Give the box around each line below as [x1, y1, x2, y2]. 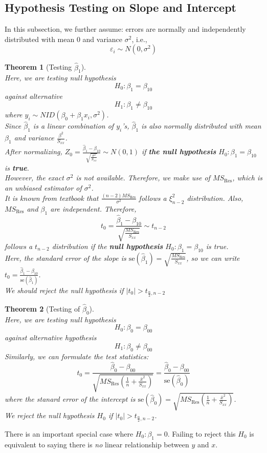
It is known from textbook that [5, 192, 99, 203]
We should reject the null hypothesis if [5, 284, 124, 295]
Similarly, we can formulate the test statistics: [5, 351, 149, 361]
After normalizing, [5, 146, 62, 157]
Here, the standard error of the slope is [5, 252, 126, 263]
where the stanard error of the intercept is [5, 394, 136, 404]
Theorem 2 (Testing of [5, 303, 80, 314]
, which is [232, 172, 262, 183]
